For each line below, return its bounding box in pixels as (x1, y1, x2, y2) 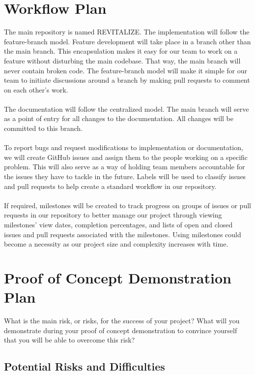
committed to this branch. (4, 123, 83, 133)
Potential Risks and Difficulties (4, 359, 165, 374)
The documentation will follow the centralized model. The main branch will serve (4, 103, 249, 114)
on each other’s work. (4, 84, 68, 94)
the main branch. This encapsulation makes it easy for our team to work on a (4, 46, 238, 56)
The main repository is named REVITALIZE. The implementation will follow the (4, 27, 250, 37)
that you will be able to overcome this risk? (4, 335, 135, 345)
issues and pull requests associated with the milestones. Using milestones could (4, 229, 241, 239)
